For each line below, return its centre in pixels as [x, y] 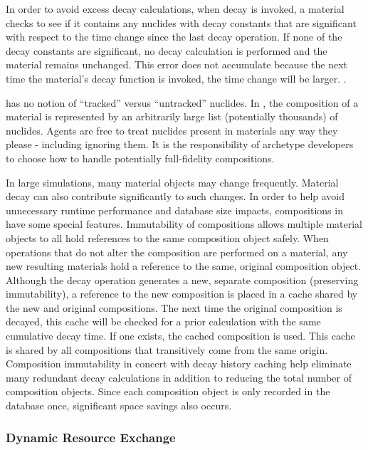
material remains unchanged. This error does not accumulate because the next [177, 64]
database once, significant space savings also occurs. [119, 405]
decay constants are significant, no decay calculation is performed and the [167, 50]
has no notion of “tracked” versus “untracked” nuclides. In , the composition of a [182, 102]
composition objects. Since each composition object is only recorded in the [168, 391]
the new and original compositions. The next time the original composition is [174, 307]
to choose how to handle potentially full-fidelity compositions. [140, 158]
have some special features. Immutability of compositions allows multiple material [184, 224]
